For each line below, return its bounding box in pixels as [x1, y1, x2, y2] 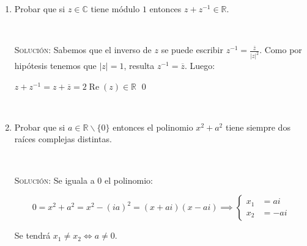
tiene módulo [91, 2, 140, 15]
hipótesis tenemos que [14, 59, 97, 72]
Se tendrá [14, 229, 51, 242]
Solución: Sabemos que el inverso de [14, 43, 152, 56]
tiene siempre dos [225, 120, 290, 133]
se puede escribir [161, 43, 223, 56]
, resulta [124, 59, 155, 72]
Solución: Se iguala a [14, 173, 95, 186]
